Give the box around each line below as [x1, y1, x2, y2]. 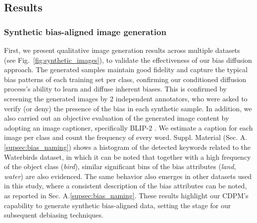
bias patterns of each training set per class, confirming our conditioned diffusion [4, 74, 247, 84]
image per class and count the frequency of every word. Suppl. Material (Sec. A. [4, 132, 248, 142]
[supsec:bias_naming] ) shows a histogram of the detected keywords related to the [4, 141, 251, 152]
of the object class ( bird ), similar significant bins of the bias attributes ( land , [4, 161, 236, 172]
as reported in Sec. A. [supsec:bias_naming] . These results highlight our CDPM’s [4, 190, 249, 200]
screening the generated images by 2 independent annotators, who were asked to [4, 93, 248, 103]
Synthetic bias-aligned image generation [4, 25, 166, 38]
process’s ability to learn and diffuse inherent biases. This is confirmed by [4, 84, 227, 94]
